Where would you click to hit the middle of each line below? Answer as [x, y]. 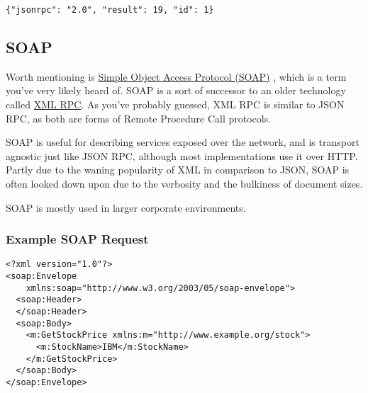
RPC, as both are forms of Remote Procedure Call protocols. [139, 118]
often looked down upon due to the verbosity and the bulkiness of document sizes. [184, 184]
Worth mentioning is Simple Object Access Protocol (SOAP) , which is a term [176, 76]
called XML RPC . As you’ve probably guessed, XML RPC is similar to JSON [175, 104]
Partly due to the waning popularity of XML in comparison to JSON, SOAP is [178, 170]
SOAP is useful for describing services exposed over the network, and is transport [183, 142]
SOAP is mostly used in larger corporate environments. [126, 207]
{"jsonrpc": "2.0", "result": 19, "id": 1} [110, 10]
